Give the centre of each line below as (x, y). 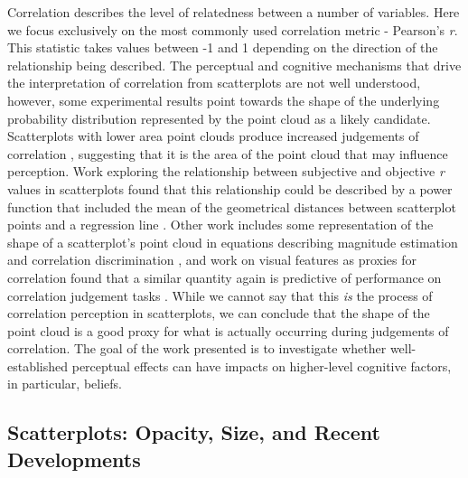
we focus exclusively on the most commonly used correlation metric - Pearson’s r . (233, 29)
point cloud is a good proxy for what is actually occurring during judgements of (228, 330)
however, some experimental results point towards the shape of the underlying (224, 100)
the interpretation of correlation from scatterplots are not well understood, (214, 83)
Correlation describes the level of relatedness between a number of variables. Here (234, 12)
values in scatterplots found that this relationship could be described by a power (230, 188)
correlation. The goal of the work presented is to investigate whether (197, 348)
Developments (74, 459)
